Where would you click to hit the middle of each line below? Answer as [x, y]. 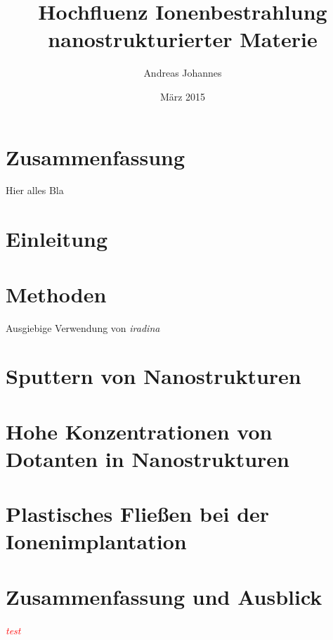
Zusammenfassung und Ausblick [164, 596]
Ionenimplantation [96, 541]
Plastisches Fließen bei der [138, 514]
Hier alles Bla [35, 190]
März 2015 [183, 96]
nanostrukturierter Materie [183, 39]
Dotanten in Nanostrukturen [148, 458]
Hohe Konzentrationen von [139, 431]
